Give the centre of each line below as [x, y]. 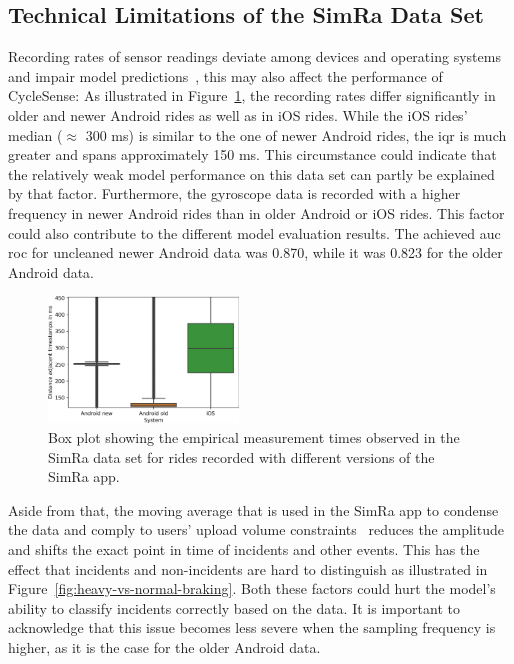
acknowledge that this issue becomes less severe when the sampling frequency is [252, 627]
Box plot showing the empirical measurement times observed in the [254, 436]
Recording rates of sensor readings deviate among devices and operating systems [254, 56]
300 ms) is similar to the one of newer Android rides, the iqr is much [296, 134]
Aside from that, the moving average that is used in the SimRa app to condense [253, 509]
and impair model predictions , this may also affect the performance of [225, 75]
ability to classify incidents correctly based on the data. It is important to [234, 607]
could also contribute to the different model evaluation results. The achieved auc [254, 232]
